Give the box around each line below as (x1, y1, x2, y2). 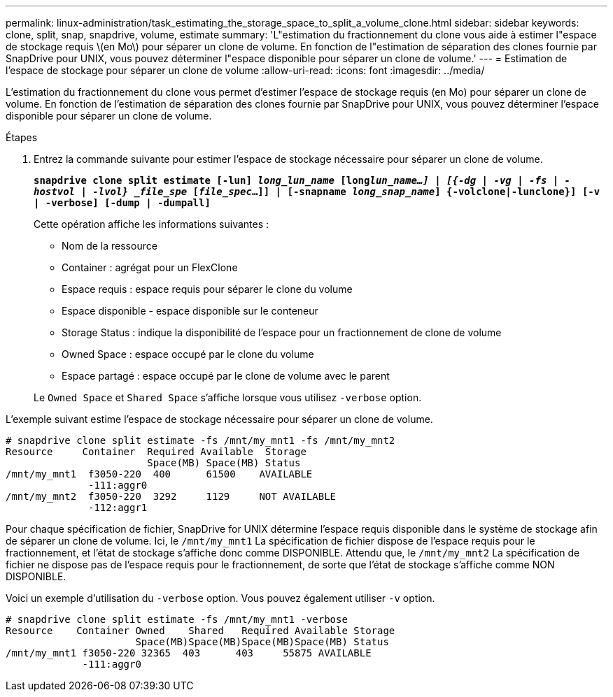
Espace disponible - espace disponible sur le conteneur (62, 305, 318, 317)
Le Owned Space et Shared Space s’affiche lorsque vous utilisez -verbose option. (34, 391, 422, 403)
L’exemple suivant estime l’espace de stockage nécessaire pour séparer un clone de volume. (6, 413, 433, 425)
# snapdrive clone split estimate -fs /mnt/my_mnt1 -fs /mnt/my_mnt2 (6, 435, 395, 446)
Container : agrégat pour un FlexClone (62, 261, 238, 273)
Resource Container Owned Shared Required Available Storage (6, 625, 395, 636)
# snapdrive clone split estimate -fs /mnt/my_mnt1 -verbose (6, 614, 348, 625)
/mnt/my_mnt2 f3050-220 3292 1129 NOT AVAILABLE (6, 491, 337, 502)
